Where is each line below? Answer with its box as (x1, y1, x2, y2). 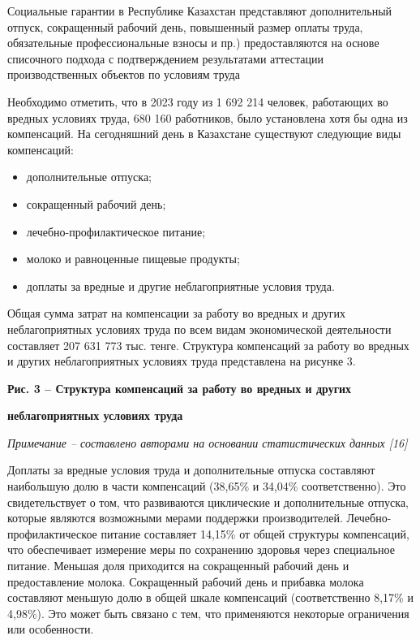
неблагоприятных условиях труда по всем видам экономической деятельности (7, 320, 392, 337)
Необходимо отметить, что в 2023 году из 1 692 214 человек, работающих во (7, 93, 388, 110)
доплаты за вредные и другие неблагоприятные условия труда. (26, 277, 335, 294)
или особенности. (7, 621, 94, 638)
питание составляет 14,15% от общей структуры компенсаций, (101, 525, 409, 542)
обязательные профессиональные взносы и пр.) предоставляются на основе (7, 34, 379, 51)
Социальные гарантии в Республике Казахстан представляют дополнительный (7, 2, 392, 19)
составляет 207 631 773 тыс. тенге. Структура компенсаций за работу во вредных (7, 336, 409, 353)
